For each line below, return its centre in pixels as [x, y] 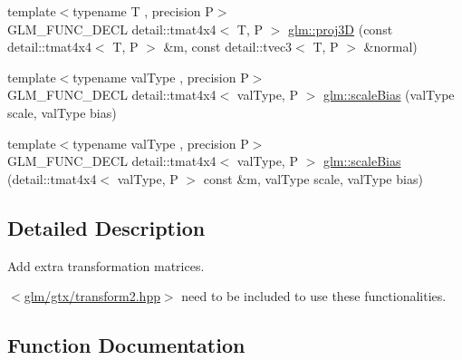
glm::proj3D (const [341, 29]
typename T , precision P [143, 11]
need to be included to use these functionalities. [314, 296]
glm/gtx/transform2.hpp [92, 296]
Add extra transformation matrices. [106, 265]
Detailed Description [106, 227]
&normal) [390, 47]
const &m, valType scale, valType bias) [313, 178]
